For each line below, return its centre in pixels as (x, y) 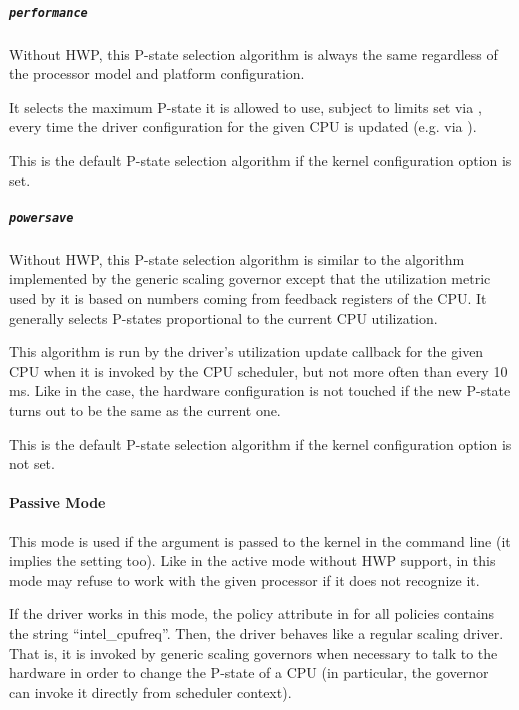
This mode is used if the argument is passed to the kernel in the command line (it (260, 540)
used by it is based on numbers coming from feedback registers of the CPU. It (248, 298)
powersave (41, 217)
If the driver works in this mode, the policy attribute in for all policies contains (252, 613)
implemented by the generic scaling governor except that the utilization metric (250, 278)
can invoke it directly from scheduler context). (150, 691)
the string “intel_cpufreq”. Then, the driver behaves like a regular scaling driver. (256, 632)
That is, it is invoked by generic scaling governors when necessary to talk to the (253, 652)
